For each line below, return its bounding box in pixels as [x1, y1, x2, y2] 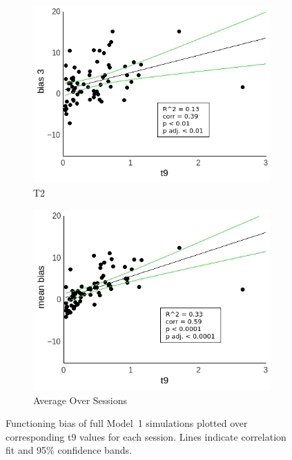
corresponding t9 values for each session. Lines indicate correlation [6, 429, 286, 443]
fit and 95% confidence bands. [6, 443, 132, 457]
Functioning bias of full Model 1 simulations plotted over [6, 416, 248, 430]
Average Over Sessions [33, 392, 128, 407]
